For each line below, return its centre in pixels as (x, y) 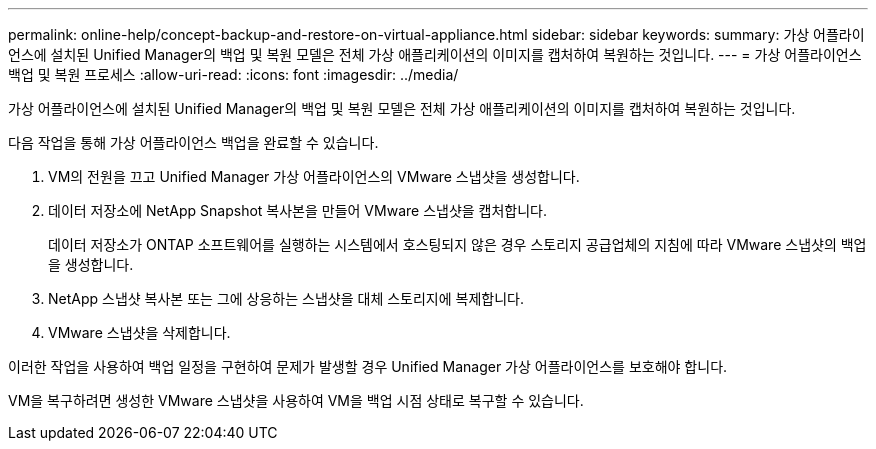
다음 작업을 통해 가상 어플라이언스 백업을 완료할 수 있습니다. (193, 142)
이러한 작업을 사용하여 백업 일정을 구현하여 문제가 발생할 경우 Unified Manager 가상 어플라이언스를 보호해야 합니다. (368, 366)
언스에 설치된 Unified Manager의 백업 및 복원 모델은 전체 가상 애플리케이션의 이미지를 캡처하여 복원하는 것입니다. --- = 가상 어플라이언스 (435, 54)
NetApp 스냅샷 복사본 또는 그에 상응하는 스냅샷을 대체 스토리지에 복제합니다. (286, 298)
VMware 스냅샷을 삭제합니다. (139, 332)
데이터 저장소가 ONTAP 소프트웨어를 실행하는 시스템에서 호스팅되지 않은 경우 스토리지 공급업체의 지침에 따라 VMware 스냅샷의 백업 (457, 244)
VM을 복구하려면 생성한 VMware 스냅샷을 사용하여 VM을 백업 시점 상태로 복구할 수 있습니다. (296, 400)
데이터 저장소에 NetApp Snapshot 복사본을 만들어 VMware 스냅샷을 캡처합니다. (298, 210)
